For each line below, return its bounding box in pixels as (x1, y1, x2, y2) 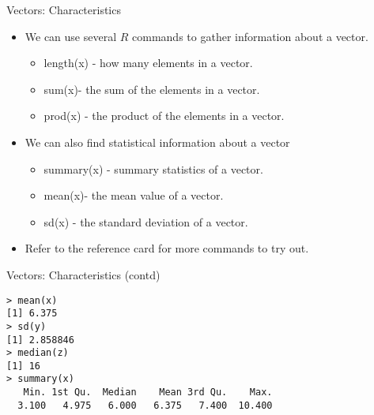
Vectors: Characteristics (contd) (6, 266, 161, 282)
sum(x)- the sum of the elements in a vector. (43, 80, 260, 97)
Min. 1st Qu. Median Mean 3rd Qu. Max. (23, 387, 273, 398)
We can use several (25, 28, 117, 44)
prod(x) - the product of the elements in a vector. (43, 107, 285, 124)
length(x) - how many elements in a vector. (43, 54, 253, 71)
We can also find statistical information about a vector (25, 133, 290, 150)
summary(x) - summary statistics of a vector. (43, 160, 263, 177)
